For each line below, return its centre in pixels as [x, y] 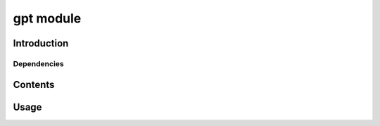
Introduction [41, 43]
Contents [34, 84]
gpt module [47, 18]
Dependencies [39, 63]
